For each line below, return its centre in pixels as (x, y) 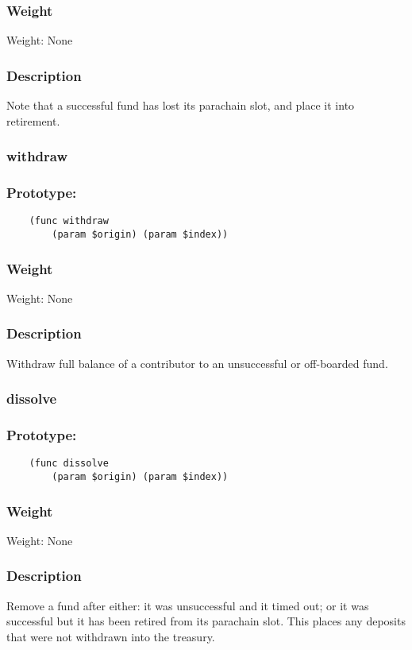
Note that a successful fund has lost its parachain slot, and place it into (181, 105)
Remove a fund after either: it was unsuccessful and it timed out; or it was (188, 605)
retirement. (33, 120)
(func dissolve (69, 464)
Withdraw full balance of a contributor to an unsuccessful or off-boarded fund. (197, 363)
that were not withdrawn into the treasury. (111, 636)
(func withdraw (69, 221)
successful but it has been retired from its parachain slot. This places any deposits (206, 621)
